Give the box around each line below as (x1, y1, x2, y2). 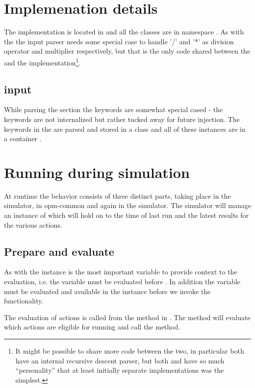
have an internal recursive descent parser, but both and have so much (15, 355, 225, 365)
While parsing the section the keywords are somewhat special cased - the (4, 104, 223, 115)
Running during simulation (4, 162, 190, 182)
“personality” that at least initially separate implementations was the (15, 365, 224, 375)
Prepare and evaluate (4, 243, 114, 259)
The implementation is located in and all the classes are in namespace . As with (4, 27, 244, 37)
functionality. (4, 296, 44, 306)
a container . (4, 133, 42, 144)
